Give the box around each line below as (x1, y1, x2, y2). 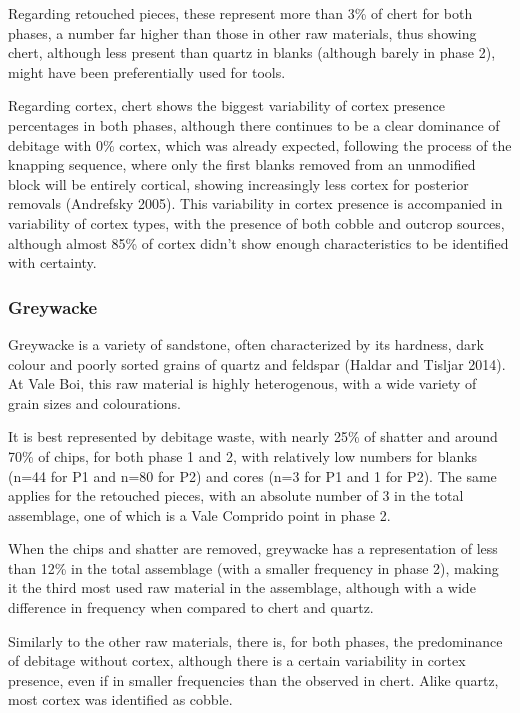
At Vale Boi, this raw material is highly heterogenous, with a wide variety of (8, 373, 477, 394)
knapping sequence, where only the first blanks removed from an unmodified (8, 154, 476, 175)
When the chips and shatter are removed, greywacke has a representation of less (8, 538, 498, 559)
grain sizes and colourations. (8, 392, 181, 413)
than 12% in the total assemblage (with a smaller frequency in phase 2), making (8, 557, 499, 578)
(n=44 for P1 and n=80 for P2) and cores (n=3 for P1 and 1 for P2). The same (8, 465, 497, 486)
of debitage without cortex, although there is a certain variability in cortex (8, 650, 466, 671)
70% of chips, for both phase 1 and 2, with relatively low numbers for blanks (8, 445, 478, 466)
